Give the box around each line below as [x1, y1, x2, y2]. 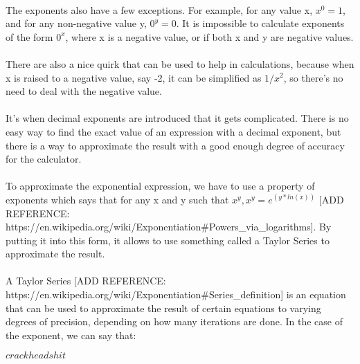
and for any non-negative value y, [6, 16, 147, 30]
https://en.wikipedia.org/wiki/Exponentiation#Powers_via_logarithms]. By [6, 219, 332, 234]
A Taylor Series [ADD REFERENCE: [6, 273, 166, 288]
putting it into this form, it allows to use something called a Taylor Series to [6, 233, 330, 247]
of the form [6, 29, 53, 44]
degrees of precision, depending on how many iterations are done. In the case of [6, 314, 343, 329]
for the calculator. [6, 152, 82, 166]
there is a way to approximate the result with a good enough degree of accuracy [6, 138, 345, 152]
